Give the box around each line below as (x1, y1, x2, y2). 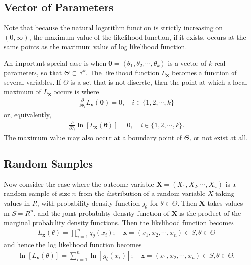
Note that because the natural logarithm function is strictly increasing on (4, 22, 223, 33)
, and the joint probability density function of (33, 208, 169, 218)
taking (215, 188, 234, 198)
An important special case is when (4, 57, 107, 68)
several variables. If (4, 77, 61, 87)
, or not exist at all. (189, 132, 248, 142)
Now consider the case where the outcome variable (4, 178, 154, 189)
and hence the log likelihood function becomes (4, 239, 142, 249)
